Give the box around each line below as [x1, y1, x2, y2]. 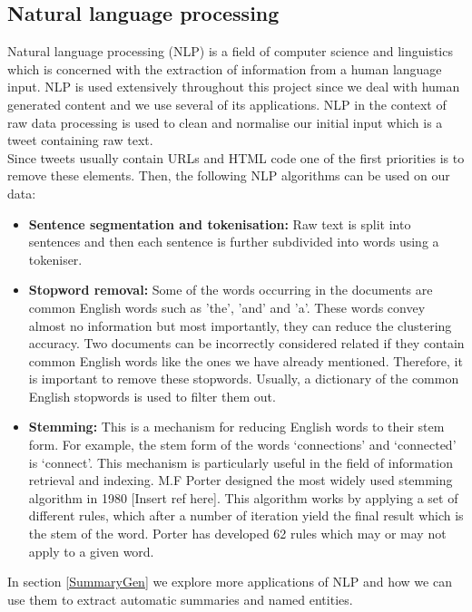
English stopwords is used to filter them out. [28, 386, 276, 405]
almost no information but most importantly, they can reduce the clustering [28, 316, 452, 335]
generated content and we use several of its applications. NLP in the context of [7, 94, 447, 113]
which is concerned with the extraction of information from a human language [7, 59, 442, 78]
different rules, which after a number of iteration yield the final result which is [28, 506, 464, 525]
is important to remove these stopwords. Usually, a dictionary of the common [28, 369, 459, 388]
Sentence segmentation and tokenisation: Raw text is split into [28, 214, 411, 233]
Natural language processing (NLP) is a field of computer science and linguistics [7, 42, 453, 61]
